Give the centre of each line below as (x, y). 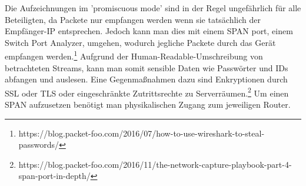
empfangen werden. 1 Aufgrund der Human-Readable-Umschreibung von (134, 55)
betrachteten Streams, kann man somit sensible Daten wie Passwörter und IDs (147, 67)
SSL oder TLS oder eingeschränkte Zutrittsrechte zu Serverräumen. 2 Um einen (147, 92)
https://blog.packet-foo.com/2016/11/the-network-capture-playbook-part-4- (155, 164)
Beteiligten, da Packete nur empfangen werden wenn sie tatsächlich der (133, 19)
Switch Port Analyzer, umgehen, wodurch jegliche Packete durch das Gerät (140, 42)
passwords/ (39, 145)
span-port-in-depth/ (54, 176)
